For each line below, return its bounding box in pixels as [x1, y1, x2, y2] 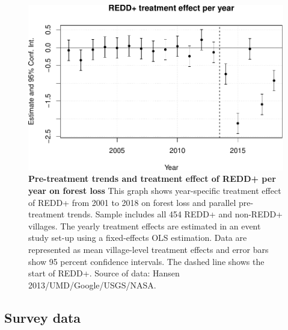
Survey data [4, 308, 81, 326]
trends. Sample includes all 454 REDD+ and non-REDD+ [67, 208, 283, 220]
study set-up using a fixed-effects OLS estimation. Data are [28, 231, 247, 244]
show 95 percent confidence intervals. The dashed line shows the [28, 255, 265, 267]
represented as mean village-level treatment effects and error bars [28, 243, 269, 256]
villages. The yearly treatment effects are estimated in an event [28, 219, 261, 232]
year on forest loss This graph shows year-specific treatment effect [28, 184, 281, 197]
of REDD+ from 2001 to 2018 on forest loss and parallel [28, 196, 236, 208]
